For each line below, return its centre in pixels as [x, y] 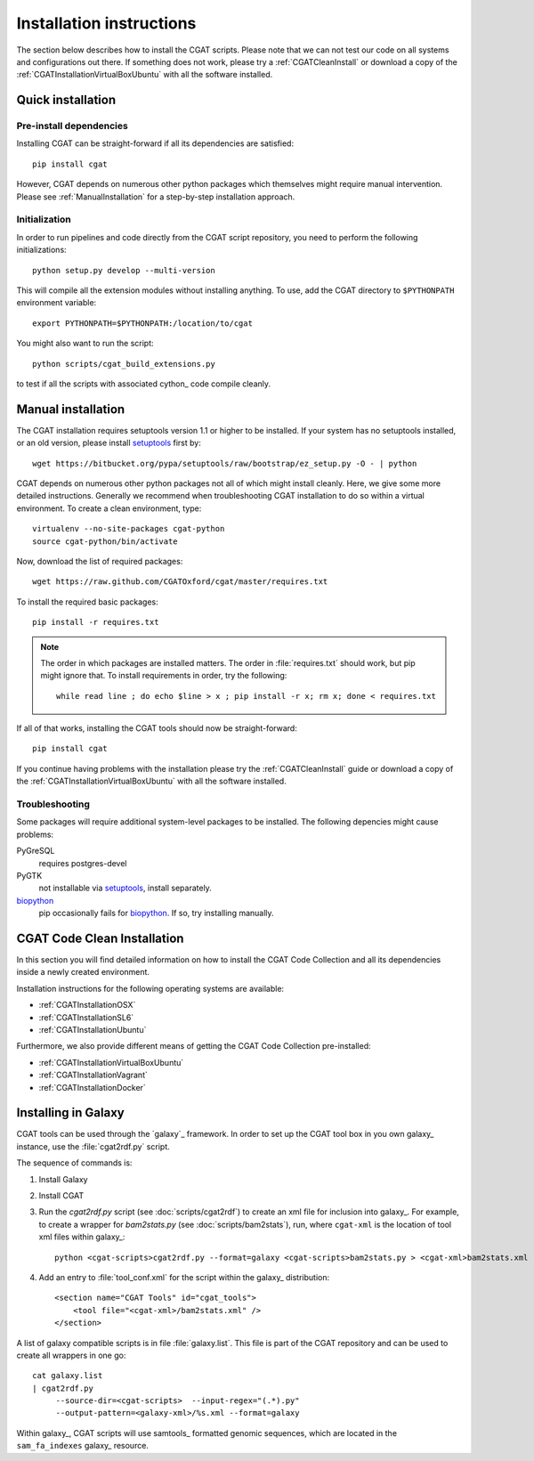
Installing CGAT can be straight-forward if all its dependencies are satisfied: [155, 143]
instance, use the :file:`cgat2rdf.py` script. [93, 1146]
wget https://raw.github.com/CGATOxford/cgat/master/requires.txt [180, 582]
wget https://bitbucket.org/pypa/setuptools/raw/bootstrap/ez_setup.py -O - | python [225, 463]
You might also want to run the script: [85, 344]
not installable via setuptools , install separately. [125, 888]
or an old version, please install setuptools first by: [109, 443]
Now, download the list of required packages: [100, 561]
